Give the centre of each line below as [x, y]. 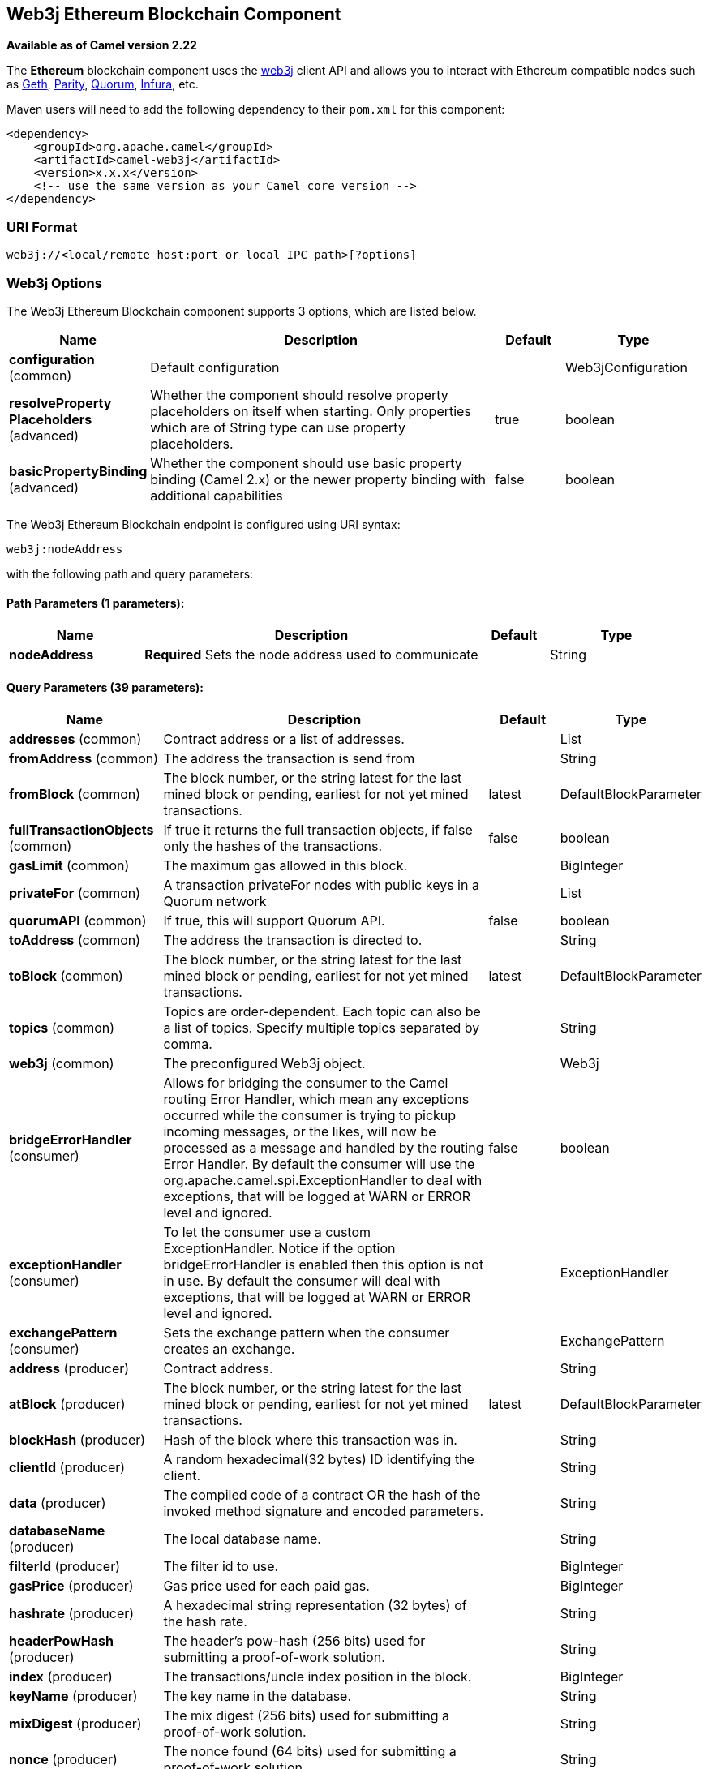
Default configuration [215, 367]
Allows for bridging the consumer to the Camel [306, 1083]
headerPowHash [61, 1641]
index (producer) [61, 1677]
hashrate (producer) [72, 1614]
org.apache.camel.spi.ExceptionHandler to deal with [323, 1181]
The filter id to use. [221, 1567]
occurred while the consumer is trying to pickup [310, 1116]
